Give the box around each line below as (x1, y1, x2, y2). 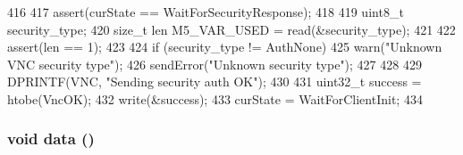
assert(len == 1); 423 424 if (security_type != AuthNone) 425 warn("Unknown (7, 37, 442, 56)
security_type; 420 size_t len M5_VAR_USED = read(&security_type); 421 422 (7, 20, 456, 38)
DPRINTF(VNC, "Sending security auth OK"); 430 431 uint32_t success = (7, 72, 422, 91)
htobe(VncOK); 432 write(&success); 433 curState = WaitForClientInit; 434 (7, 89, 423, 108)
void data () (7, 127, 95, 150)
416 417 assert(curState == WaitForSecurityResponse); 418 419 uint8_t (7, 3, 404, 20)
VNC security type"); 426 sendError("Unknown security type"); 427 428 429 (7, 54, 422, 73)
